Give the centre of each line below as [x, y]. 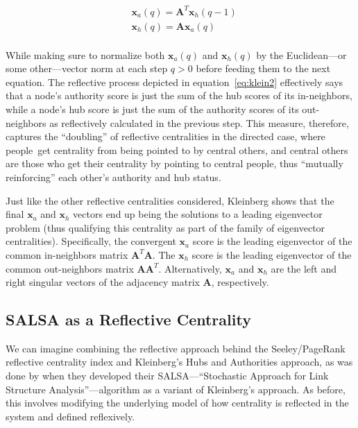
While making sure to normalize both [85, 54]
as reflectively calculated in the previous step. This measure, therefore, [199, 122]
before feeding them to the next [263, 68]
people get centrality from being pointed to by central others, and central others [177, 149]
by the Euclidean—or [301, 54]
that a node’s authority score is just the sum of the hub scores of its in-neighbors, [179, 95]
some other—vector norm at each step [87, 68]
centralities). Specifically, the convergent [91, 241]
